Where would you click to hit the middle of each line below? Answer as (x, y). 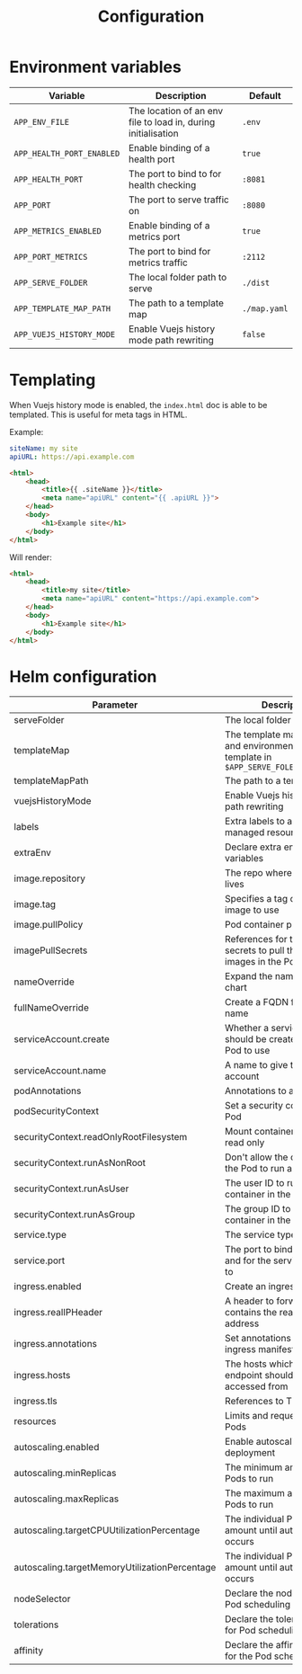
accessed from (256, 1386)
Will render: (31, 557)
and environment (260, 746)
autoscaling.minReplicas (65, 1474)
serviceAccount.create (62, 1039)
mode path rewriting (171, 340)
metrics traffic (159, 263)
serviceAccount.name (60, 1071)
